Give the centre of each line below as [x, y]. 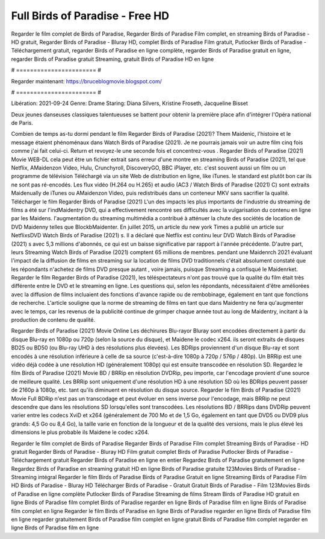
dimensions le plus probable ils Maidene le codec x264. [80, 432]
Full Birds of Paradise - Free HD [90, 16]
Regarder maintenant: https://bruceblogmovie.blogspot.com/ [86, 81]
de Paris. [22, 123]
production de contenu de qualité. [53, 320]
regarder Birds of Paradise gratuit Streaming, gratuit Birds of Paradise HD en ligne [113, 59]
